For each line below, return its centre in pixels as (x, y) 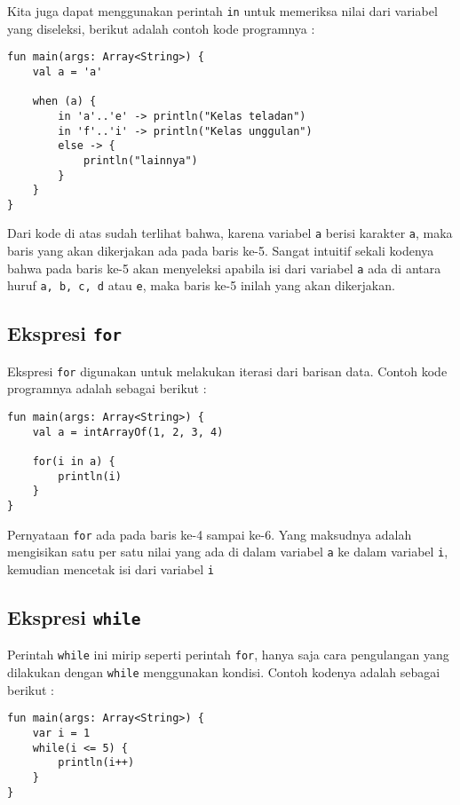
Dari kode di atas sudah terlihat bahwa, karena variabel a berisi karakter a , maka (230, 233)
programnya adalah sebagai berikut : (107, 388)
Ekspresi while (74, 617)
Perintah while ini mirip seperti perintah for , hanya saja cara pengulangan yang (228, 655)
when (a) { (64, 102)
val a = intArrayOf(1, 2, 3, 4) (128, 432)
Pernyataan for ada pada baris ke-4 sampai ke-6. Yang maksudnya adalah (210, 534)
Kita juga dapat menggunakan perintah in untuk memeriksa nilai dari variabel (222, 11)
